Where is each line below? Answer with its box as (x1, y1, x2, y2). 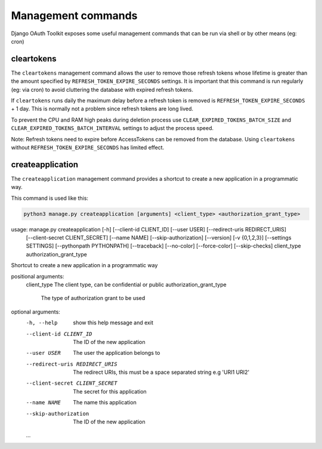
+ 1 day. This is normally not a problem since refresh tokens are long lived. (11, 105, 194, 113)
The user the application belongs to (73, 349, 160, 357)
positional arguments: (11, 273, 64, 280)
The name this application (73, 399, 137, 406)
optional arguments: (11, 308, 61, 315)
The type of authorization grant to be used (41, 295, 145, 302)
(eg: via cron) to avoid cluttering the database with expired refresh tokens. (11, 86, 194, 93)
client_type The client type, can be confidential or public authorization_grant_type (26, 281, 227, 288)
